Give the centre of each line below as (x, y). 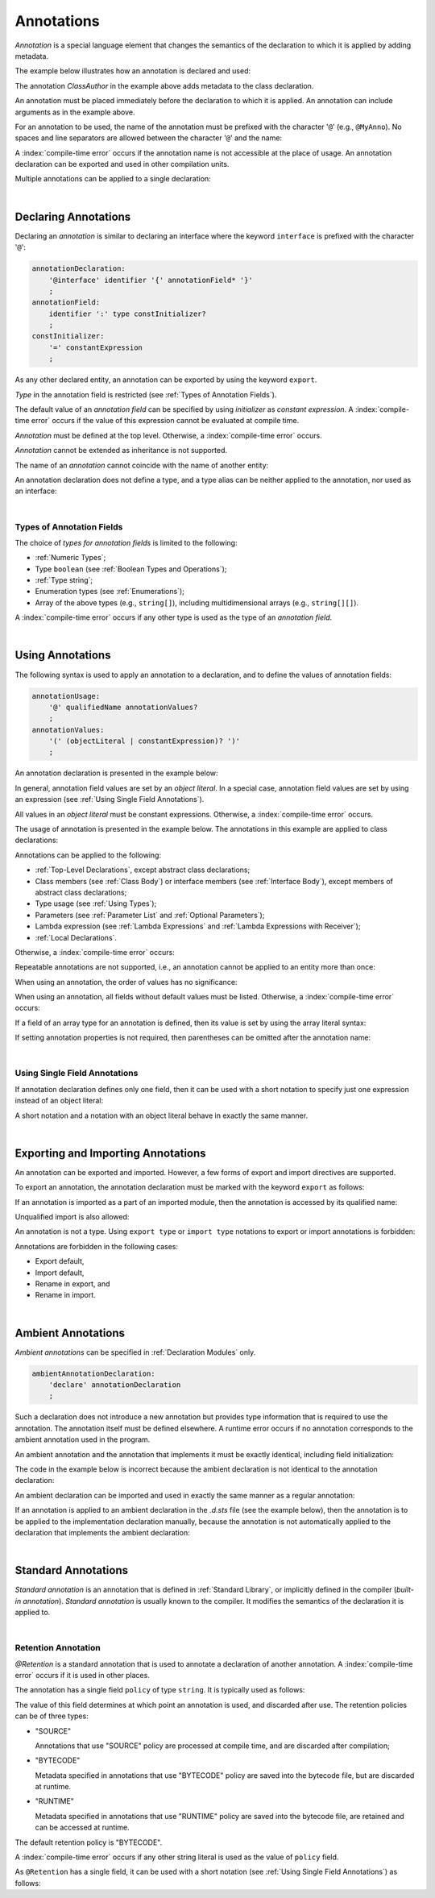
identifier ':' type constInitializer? (128, 314)
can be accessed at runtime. (82, 1827)
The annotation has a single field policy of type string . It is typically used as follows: (160, 1690)
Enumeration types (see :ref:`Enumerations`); (110, 592)
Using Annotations (63, 656)
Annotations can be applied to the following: (88, 855)
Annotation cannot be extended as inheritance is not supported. (121, 451)
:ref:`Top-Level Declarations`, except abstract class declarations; (143, 870)
